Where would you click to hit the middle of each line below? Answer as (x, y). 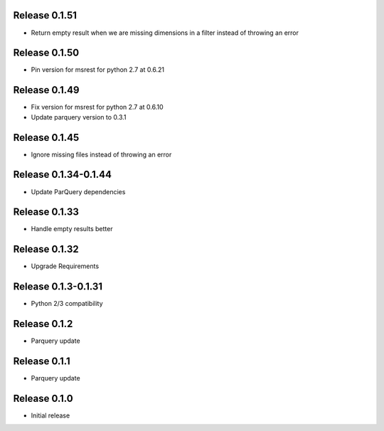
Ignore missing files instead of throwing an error (101, 154)
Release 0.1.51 (45, 15)
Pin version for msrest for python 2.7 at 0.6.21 (98, 70)
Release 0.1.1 (42, 361)
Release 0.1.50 (46, 53)
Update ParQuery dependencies (78, 191)
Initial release (50, 415)
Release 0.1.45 (46, 138)
